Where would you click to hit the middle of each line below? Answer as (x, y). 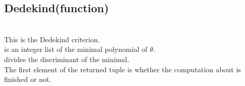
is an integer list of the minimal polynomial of (76, 49)
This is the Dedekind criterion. (52, 39)
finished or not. (28, 79)
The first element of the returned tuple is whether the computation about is (123, 69)
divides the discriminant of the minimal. (67, 59)
